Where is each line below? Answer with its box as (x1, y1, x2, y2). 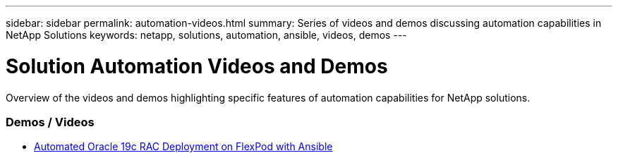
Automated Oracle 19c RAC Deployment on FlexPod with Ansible (34, 140, 333, 153)
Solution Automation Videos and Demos (6, 54, 388, 78)
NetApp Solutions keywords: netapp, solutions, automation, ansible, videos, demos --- (6, 29, 407, 41)
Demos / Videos (6, 114, 95, 129)
